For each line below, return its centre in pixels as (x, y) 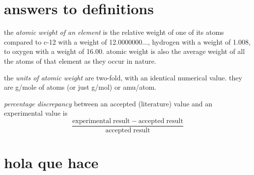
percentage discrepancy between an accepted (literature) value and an (108, 103)
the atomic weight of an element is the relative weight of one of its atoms (114, 32)
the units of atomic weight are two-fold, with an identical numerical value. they (123, 77)
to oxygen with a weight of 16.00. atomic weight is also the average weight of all (125, 51)
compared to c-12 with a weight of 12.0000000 (73, 41)
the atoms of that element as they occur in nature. (80, 61)
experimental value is (36, 113)
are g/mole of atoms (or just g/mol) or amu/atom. (80, 87)
